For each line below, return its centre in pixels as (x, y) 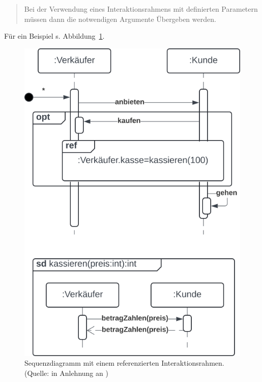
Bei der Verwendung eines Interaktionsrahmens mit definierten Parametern (141, 9)
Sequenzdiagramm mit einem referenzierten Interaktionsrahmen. (124, 363)
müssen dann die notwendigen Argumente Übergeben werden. (120, 19)
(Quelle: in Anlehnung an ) (66, 373)
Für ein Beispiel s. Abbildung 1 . (54, 36)
